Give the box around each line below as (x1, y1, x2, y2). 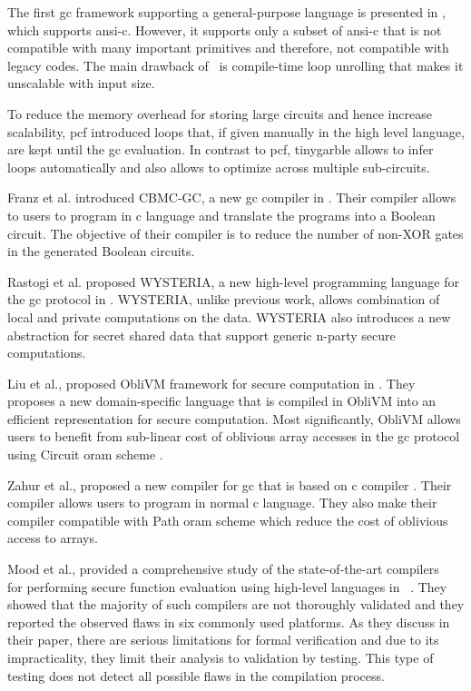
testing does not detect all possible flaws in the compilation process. (7, 666, 385, 685)
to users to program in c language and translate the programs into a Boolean (7, 205, 436, 224)
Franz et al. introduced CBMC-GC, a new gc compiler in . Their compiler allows (7, 188, 456, 207)
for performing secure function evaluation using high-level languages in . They (7, 577, 447, 596)
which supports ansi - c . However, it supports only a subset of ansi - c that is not (7, 20, 442, 39)
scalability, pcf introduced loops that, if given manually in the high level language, (7, 122, 465, 141)
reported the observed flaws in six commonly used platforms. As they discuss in (7, 612, 450, 631)
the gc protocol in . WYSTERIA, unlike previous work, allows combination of (7, 290, 440, 309)
